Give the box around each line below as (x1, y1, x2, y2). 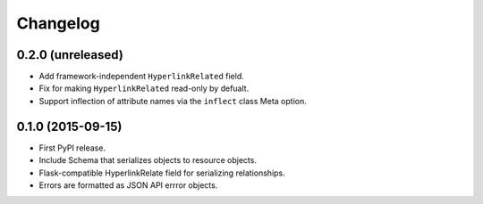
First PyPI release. (38, 143, 106, 153)
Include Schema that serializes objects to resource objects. (38, 155, 257, 166)
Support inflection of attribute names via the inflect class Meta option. (38, 95, 308, 106)
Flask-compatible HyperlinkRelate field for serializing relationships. (38, 167, 285, 178)
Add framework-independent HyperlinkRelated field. (38, 71, 245, 82)
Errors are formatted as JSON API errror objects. (38, 179, 218, 191)
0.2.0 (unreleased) (16, 47, 124, 62)
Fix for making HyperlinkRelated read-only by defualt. (38, 83, 250, 94)
